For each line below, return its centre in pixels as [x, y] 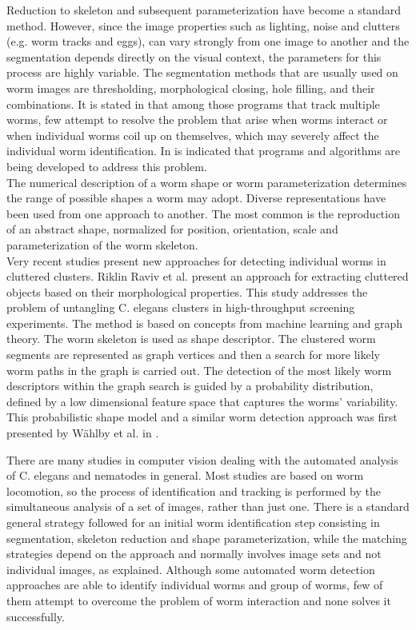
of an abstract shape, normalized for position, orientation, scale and [172, 229]
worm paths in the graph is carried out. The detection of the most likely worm [199, 370]
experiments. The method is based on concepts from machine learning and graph [205, 323]
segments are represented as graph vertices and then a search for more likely [193, 355]
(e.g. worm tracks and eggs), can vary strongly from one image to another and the [208, 41]
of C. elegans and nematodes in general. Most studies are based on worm [185, 475]
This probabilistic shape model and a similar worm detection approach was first [202, 417]
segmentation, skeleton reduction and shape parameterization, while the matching [207, 538]
